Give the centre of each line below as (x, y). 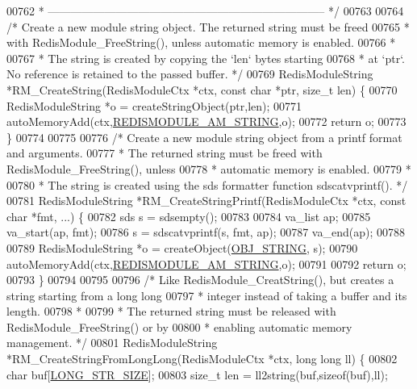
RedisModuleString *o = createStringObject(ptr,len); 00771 (154, 105)
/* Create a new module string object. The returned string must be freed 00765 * (208, 26)
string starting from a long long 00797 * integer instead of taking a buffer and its (207, 295)
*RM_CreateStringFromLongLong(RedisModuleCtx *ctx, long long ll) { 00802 (202, 359)
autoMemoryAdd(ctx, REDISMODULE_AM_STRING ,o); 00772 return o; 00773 (206, 121)
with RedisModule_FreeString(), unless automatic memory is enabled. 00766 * (201, 42)
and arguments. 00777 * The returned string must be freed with (165, 153)
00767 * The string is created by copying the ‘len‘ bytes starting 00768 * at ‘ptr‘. (206, 58)
